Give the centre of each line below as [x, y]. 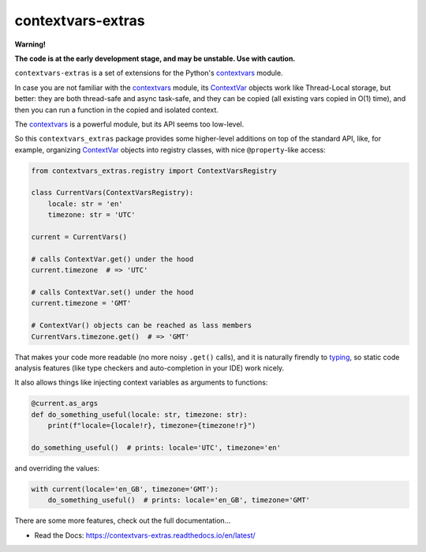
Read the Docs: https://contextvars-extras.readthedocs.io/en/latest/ [145, 535]
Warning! [30, 44]
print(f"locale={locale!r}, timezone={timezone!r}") [152, 426]
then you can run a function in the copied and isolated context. [116, 110]
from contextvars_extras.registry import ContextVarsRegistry [154, 171]
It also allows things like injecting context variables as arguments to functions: [141, 382]
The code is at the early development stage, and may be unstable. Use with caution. [155, 58]
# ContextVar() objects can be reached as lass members [142, 325]
